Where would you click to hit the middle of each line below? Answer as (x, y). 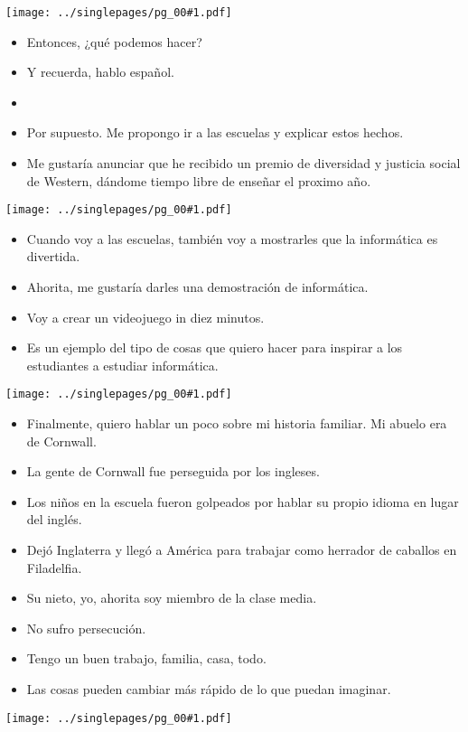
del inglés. (54, 519)
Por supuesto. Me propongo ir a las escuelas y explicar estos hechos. (215, 132)
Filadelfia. (54, 567)
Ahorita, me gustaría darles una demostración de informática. (197, 287)
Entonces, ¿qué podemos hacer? (114, 41)
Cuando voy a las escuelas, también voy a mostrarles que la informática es (232, 238)
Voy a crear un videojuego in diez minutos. (145, 317)
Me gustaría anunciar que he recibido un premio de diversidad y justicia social (243, 163)
